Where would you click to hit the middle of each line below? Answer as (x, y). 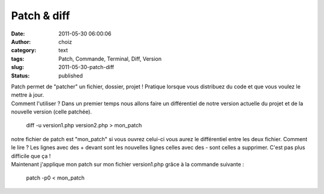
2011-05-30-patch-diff (86, 67)
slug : (17, 67)
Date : (18, 34)
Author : (21, 41)
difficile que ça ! (31, 156)
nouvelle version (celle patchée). (52, 112)
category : (24, 50)
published (71, 76)
